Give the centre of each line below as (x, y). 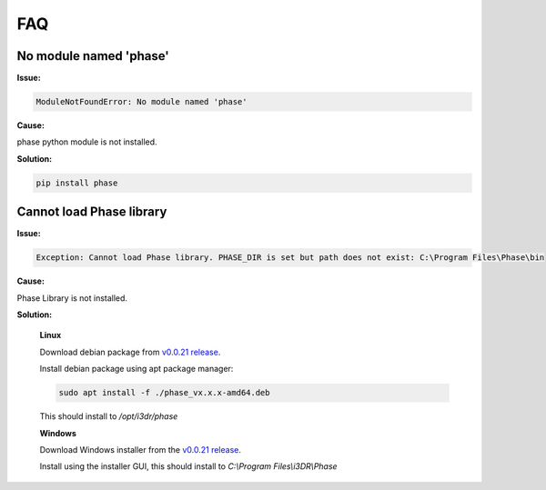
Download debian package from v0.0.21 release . (130, 352)
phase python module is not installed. (87, 142)
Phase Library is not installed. (72, 298)
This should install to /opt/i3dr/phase (109, 416)
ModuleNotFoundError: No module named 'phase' (142, 102)
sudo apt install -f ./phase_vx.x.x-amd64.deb (164, 393)
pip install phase (77, 183)
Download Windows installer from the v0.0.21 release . (140, 449)
